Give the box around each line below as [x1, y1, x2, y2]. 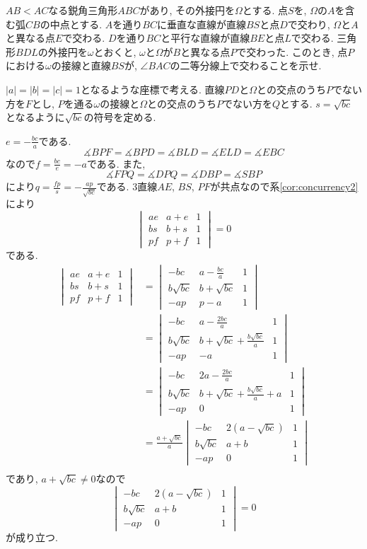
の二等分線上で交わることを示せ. [170, 58, 322, 73]
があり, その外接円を [139, 3, 235, 17]
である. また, [86, 156, 146, 171]
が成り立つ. [6, 530, 58, 545]
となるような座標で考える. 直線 [80, 81, 225, 96]
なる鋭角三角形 [48, 3, 118, 17]
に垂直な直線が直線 [156, 16, 246, 31]
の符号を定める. [83, 110, 156, 125]
